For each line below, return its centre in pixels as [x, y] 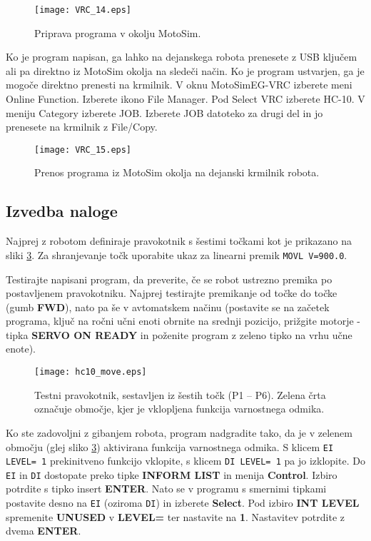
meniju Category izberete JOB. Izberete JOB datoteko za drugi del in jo [164, 112]
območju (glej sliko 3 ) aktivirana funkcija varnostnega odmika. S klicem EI [170, 446]
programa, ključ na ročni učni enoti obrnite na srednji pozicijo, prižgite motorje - [183, 321]
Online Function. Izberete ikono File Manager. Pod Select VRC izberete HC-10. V [185, 99]
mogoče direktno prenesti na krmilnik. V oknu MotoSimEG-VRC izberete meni [179, 85]
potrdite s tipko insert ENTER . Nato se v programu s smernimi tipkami [166, 489]
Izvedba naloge [62, 211]
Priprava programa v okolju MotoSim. [118, 32]
